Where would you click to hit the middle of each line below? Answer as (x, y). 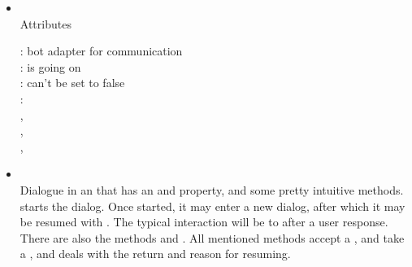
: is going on (50, 66)
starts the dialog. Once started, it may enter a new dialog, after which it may (213, 206)
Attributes (46, 23)
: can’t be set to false (72, 83)
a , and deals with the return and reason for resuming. (155, 254)
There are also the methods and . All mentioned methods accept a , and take (212, 237)
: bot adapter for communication (101, 51)
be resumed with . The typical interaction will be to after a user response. (204, 222)
